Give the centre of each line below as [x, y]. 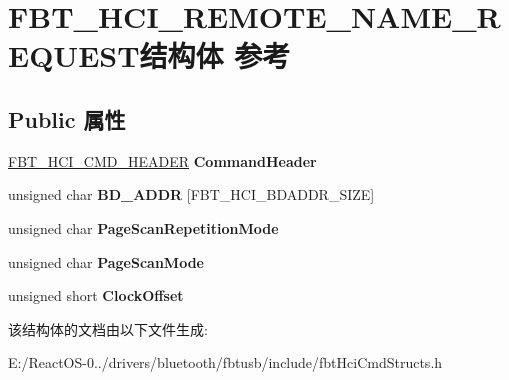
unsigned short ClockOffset [96, 295]
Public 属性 [67, 118]
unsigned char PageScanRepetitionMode [143, 227]
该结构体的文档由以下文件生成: [108, 328]
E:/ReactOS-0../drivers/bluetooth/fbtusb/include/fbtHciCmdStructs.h [225, 362]
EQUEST [74, 55]
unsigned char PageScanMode [106, 261]
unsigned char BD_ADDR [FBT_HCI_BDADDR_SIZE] [191, 194]
